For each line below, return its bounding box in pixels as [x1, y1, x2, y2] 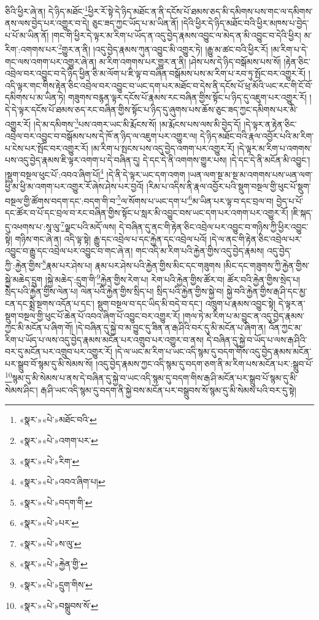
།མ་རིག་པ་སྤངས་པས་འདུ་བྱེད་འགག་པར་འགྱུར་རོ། [91, 141, 235, 154]
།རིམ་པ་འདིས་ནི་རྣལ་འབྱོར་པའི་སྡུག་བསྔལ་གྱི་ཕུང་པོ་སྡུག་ [146, 179, 311, 192]
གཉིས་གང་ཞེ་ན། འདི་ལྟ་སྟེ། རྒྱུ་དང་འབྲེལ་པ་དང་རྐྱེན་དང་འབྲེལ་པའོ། [15, 232, 207, 245]
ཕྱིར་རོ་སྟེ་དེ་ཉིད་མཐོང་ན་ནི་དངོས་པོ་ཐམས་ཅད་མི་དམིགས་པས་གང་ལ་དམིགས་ [88, 4, 313, 17]
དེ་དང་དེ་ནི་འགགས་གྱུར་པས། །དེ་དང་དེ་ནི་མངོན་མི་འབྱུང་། [142, 153, 310, 166]
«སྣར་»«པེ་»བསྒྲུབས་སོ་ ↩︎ [19, 599, 98, 611]
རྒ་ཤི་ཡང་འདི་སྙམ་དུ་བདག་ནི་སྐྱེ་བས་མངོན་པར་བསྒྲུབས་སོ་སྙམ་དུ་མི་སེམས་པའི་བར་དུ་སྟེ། [40, 383, 296, 396]
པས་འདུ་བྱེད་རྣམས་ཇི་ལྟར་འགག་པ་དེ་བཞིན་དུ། [5, 153, 140, 166]
